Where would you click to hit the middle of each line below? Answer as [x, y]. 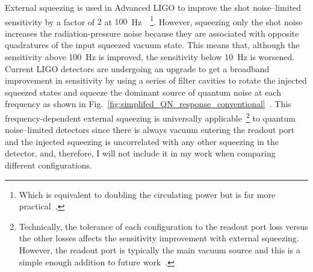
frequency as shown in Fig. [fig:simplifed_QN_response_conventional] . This [148, 104]
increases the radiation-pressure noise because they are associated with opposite [152, 33]
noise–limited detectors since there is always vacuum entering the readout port [150, 130]
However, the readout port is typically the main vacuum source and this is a [160, 250]
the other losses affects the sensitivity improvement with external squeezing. [159, 238]
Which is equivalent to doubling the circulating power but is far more [147, 194]
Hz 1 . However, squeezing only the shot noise [217, 20]
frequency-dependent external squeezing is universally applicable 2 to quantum [150, 117]
